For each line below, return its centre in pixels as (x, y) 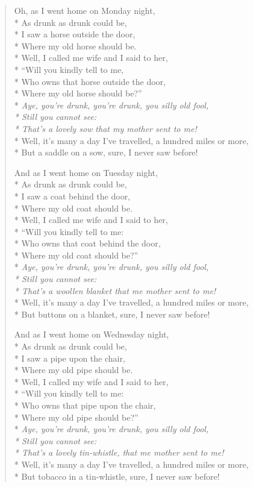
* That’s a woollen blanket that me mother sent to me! (115, 290)
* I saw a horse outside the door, (75, 34)
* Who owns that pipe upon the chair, (85, 405)
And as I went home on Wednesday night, (92, 334)
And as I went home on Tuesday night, (86, 172)
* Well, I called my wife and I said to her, (91, 381)
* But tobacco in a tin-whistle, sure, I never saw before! (117, 476)
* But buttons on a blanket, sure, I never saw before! (112, 314)
